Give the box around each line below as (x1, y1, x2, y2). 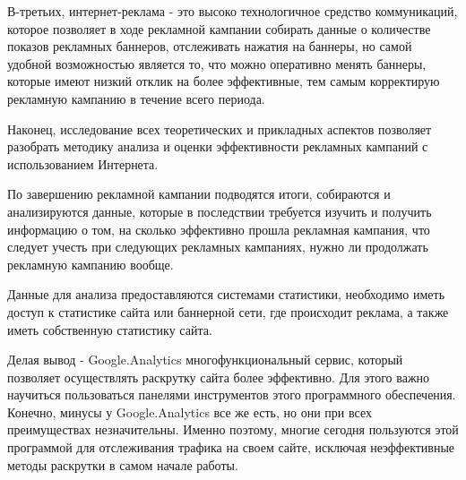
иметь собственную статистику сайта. (7, 320, 212, 339)
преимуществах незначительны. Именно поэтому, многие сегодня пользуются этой (7, 420, 459, 439)
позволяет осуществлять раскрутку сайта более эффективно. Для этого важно (7, 367, 430, 386)
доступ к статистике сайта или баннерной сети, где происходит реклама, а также (7, 302, 449, 321)
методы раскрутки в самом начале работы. (7, 455, 238, 474)
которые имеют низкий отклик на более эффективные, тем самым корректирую (7, 72, 440, 90)
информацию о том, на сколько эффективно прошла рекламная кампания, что (7, 219, 430, 238)
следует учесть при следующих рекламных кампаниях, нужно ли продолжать (7, 237, 428, 256)
